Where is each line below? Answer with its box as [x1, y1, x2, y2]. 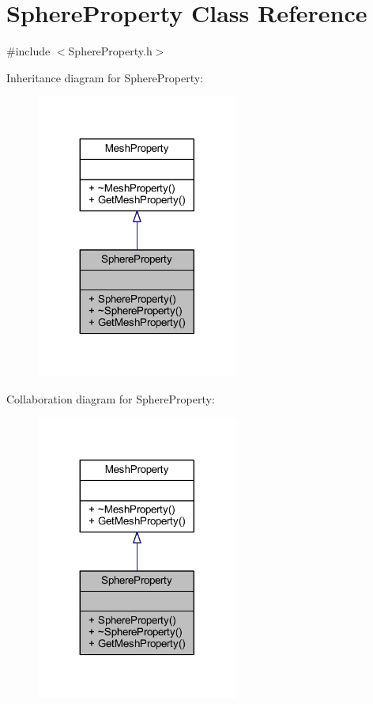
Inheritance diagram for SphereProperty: [6, 69, 203, 85]
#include [6, 43, 51, 59]
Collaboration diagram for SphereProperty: [6, 390, 215, 407]
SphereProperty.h [68, 43, 153, 59]
